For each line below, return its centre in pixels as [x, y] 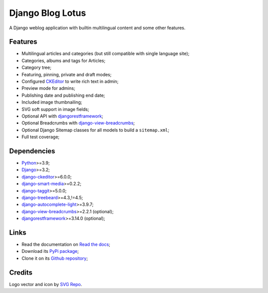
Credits [21, 272]
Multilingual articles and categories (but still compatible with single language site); [105, 54]
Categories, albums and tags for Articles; [64, 60]
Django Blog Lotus [48, 13]
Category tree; [36, 67]
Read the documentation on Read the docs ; [66, 244]
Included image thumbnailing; [52, 102]
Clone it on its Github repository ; [55, 258]
